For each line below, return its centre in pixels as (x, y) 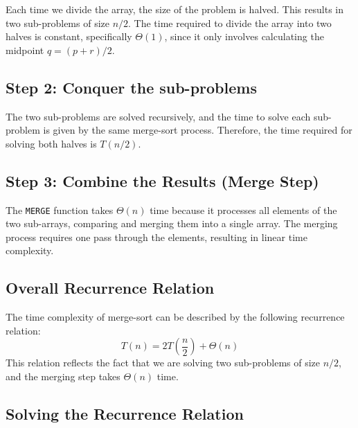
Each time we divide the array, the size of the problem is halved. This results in (174, 9)
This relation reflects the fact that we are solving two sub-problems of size (163, 363)
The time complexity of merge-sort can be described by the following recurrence (175, 317)
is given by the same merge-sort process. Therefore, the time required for (198, 130)
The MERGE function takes (60, 209)
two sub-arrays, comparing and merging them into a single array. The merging (172, 223)
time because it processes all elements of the (243, 209)
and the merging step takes (63, 376)
